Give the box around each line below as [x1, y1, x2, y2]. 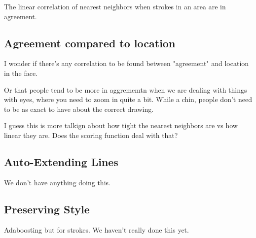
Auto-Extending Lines [4, 154, 118, 169]
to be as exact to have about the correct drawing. [4, 103, 154, 114]
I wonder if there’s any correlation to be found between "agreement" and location [4, 58, 249, 68]
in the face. [4, 68, 38, 78]
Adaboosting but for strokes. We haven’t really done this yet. [4, 224, 189, 235]
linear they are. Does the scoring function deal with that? [4, 130, 178, 140]
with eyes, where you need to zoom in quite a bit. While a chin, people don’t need [4, 94, 252, 104]
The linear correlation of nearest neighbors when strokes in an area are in [4, 1, 226, 11]
